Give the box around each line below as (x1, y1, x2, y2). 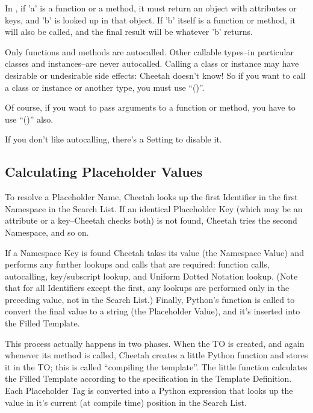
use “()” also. (5, 112, 54, 125)
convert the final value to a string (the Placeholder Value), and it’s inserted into (5, 305, 300, 317)
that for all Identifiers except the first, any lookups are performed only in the (5, 281, 290, 294)
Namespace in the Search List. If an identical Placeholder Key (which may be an (5, 202, 303, 215)
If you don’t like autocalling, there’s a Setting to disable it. (5, 133, 222, 145)
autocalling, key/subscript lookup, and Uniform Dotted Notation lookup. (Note (5, 269, 298, 282)
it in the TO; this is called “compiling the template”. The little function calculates (5, 360, 308, 373)
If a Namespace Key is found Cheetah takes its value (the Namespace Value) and (5, 246, 304, 259)
